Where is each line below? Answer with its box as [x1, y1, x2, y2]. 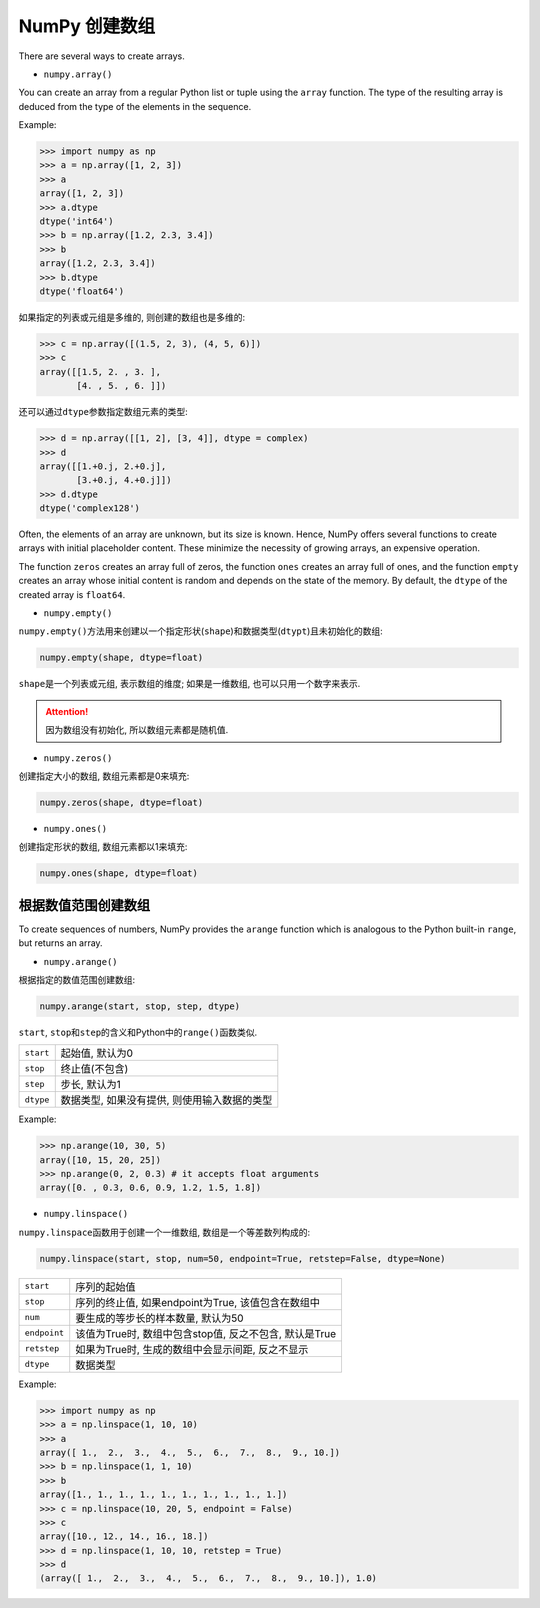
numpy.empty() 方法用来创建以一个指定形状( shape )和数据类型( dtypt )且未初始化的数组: [18, 625, 384, 637]
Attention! [45, 705, 89, 717]
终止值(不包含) [60, 1062, 129, 1076]
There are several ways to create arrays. [18, 50, 185, 62]
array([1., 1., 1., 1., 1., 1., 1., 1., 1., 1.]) [39, 1489, 288, 1500]
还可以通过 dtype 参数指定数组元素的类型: [18, 406, 189, 418]
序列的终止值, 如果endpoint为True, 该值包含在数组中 [75, 1295, 320, 1309]
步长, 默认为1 [60, 1078, 121, 1092]
